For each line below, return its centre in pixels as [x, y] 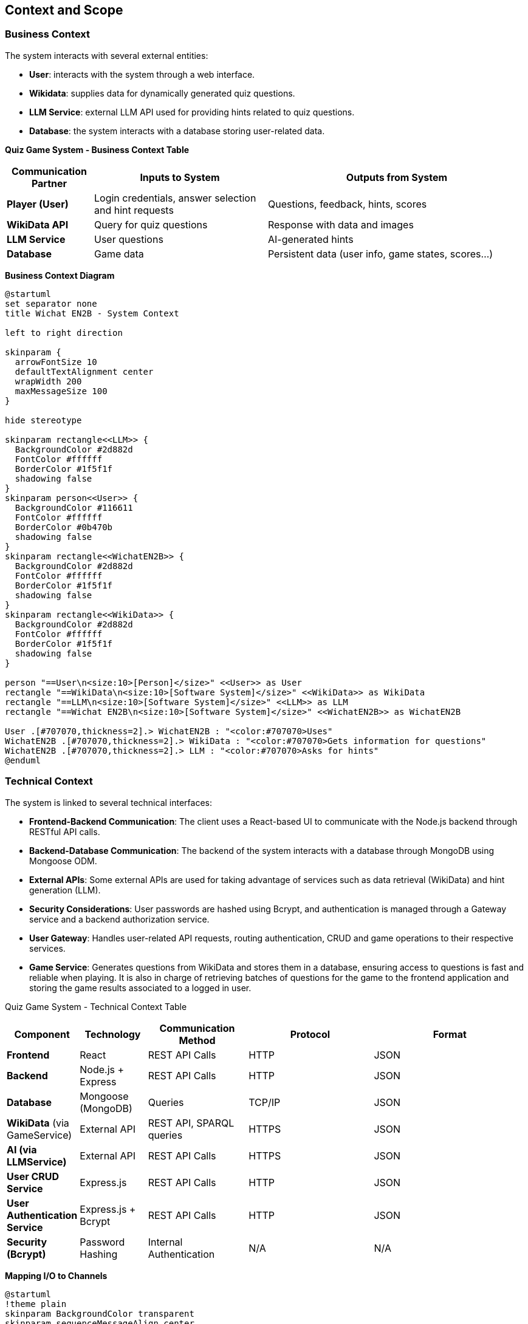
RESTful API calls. [65, 831]
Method [197, 1040]
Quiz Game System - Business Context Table [97, 149]
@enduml [23, 760]
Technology [113, 1034]
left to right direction [64, 333]
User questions [129, 239]
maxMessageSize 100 [61, 391]
